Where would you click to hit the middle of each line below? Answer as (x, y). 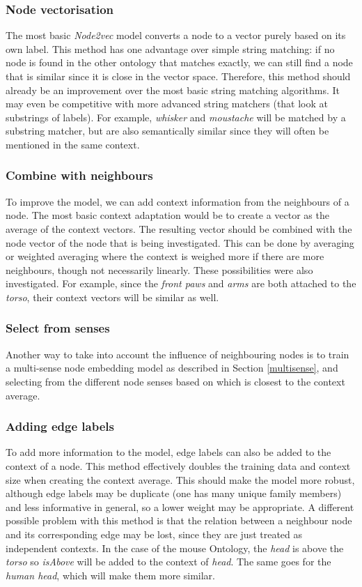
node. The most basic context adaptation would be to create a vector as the (167, 215)
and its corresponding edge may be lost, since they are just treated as (154, 534)
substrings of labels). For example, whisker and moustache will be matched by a (176, 117)
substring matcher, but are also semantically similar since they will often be (167, 131)
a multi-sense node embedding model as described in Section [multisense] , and (172, 368)
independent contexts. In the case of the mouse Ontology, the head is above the (175, 548)
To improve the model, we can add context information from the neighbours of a (178, 201)
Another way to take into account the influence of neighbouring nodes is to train (178, 354)
